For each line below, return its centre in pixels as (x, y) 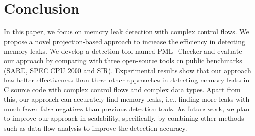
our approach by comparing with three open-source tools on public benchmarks (123, 60)
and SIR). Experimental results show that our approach (167, 70)
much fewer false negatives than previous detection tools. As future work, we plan (127, 108)
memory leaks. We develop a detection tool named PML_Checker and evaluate (123, 51)
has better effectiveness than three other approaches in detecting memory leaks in (127, 80)
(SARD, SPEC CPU (35, 70)
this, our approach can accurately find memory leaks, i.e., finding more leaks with (127, 99)
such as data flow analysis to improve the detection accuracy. (96, 128)
